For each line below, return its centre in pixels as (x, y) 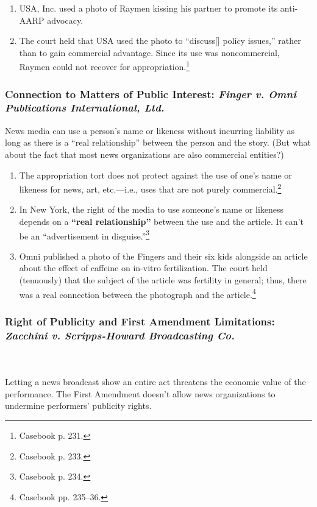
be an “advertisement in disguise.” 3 (84, 235)
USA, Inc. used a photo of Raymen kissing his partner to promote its (148, 8)
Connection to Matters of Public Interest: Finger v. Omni (151, 94)
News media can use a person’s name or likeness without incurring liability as (150, 130)
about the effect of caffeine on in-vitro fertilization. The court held (143, 268)
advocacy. (65, 20)
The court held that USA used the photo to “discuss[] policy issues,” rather (160, 41)
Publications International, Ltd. (85, 108)
